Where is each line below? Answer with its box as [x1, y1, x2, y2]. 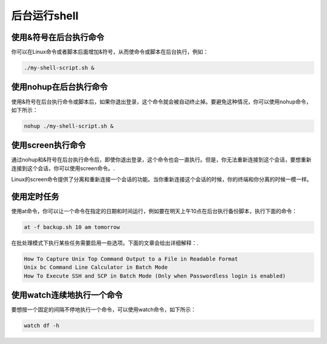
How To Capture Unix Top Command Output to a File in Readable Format [24, 256, 239, 263]
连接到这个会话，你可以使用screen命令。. [11, 164, 115, 172]
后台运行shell [11, 9, 79, 22]
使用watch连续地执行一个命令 [11, 290, 123, 300]
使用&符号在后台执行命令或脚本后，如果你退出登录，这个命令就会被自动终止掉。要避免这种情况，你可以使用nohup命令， [11, 98, 312, 105]
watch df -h [24, 322, 60, 329]
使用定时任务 [11, 191, 59, 202]
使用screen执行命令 [11, 140, 86, 151]
